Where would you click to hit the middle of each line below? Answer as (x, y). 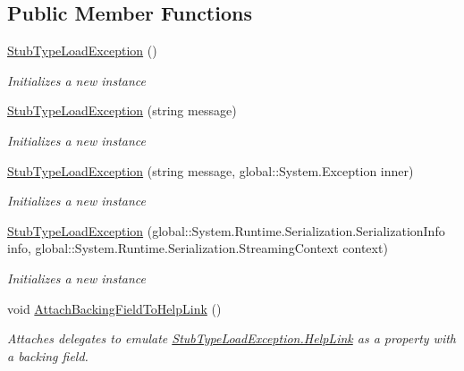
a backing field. (48, 355)
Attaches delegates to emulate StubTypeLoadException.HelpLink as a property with (232, 338)
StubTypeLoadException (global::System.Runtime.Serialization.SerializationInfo (226, 230)
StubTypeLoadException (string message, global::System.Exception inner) (211, 170)
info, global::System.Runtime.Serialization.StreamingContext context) (198, 248)
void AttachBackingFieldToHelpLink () (114, 308)
